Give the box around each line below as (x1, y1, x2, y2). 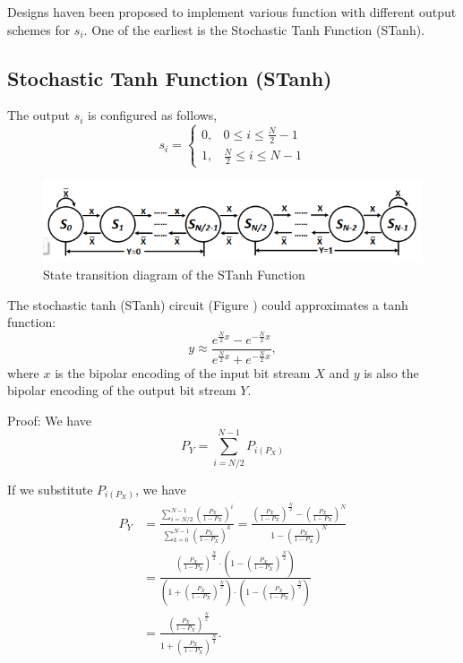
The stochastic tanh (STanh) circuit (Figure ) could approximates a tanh (7, 295, 408, 314)
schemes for (7, 20, 71, 39)
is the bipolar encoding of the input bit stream (55, 363, 311, 382)
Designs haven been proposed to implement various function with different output (7, 3, 457, 21)
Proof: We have (7, 410, 91, 429)
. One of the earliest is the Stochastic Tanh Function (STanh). (83, 20, 425, 39)
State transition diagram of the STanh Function (43, 265, 305, 284)
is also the (364, 363, 419, 382)
